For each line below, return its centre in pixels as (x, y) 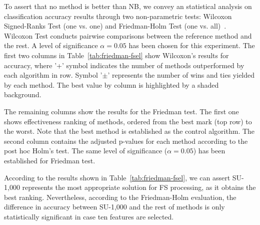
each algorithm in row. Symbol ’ (53, 75)
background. (23, 94)
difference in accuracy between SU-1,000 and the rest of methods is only (114, 207)
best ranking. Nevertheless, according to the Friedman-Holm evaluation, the (120, 197)
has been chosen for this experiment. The (192, 45)
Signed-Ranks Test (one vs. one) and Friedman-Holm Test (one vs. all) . (115, 26)
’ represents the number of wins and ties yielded (181, 75)
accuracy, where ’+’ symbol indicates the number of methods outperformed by (124, 65)
